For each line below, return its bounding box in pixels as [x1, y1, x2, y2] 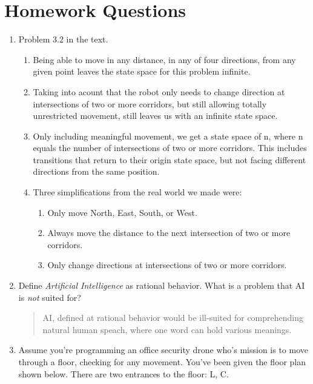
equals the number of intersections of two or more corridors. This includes [33, 141, 307, 154]
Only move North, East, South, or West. [47, 206, 197, 218]
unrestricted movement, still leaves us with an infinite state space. [33, 109, 278, 122]
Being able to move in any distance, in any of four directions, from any [33, 53, 296, 66]
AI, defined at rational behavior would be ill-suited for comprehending [42, 311, 303, 324]
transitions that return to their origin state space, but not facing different [33, 153, 306, 166]
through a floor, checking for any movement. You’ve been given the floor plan [18, 355, 306, 368]
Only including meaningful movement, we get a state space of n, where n [33, 129, 303, 142]
